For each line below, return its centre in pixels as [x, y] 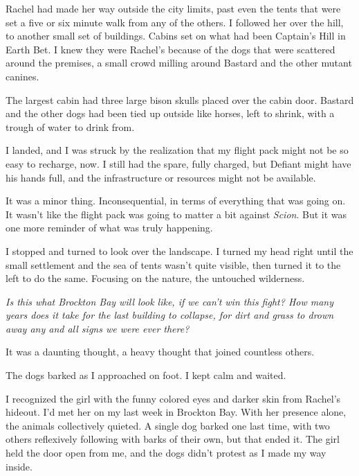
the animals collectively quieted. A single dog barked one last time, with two [168, 425]
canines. [22, 76]
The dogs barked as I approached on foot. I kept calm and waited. [146, 375]
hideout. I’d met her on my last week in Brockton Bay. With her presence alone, [176, 412]
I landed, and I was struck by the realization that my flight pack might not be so [177, 150]
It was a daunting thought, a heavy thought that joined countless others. [160, 352]
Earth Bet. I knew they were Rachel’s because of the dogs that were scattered [171, 49]
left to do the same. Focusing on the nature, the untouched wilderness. [155, 278]
